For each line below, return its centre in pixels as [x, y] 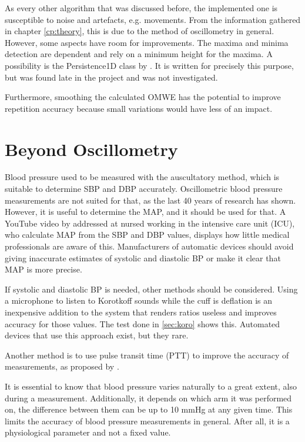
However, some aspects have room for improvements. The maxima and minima [147, 42]
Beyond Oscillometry [91, 149]
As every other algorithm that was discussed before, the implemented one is [141, 8]
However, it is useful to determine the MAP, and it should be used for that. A [145, 212]
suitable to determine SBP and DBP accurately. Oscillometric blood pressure [144, 189]
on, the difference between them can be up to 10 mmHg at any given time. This [149, 409]
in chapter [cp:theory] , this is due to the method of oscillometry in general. [140, 31]
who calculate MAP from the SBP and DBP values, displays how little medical [147, 235]
